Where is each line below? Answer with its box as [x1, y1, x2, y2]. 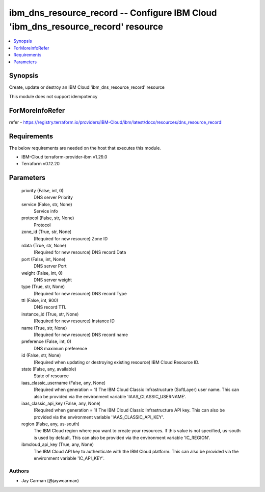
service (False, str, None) [21, 201, 72, 207]
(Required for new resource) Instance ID [33, 318, 115, 324]
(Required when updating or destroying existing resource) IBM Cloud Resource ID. [33, 359, 200, 365]
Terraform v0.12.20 [21, 161, 60, 167]
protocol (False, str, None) [21, 215, 75, 221]
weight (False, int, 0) [21, 270, 63, 276]
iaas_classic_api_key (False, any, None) [21, 400, 101, 406]
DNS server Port [33, 263, 67, 269]
